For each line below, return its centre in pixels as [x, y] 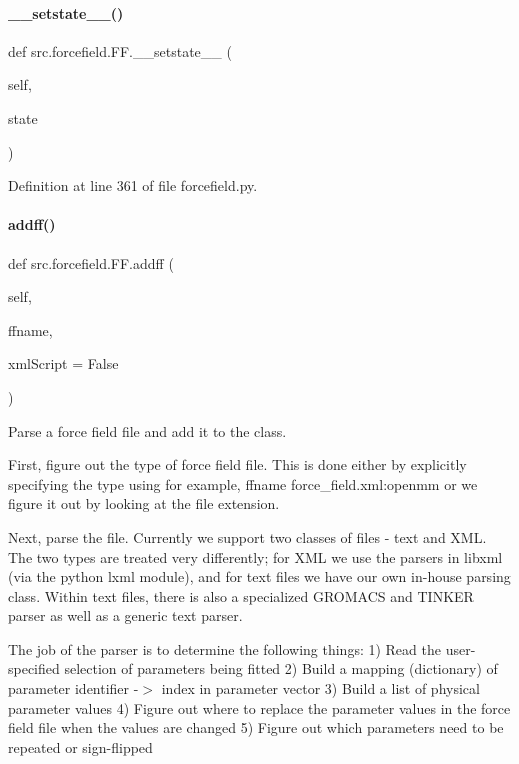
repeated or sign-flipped [80, 746]
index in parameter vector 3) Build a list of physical [320, 688]
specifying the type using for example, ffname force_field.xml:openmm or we [243, 483]
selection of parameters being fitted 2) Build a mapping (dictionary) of [281, 668]
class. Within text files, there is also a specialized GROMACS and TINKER [241, 595]
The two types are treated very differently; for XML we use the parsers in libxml [255, 556]
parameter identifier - [73, 688]
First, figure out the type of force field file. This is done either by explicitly [237, 464]
